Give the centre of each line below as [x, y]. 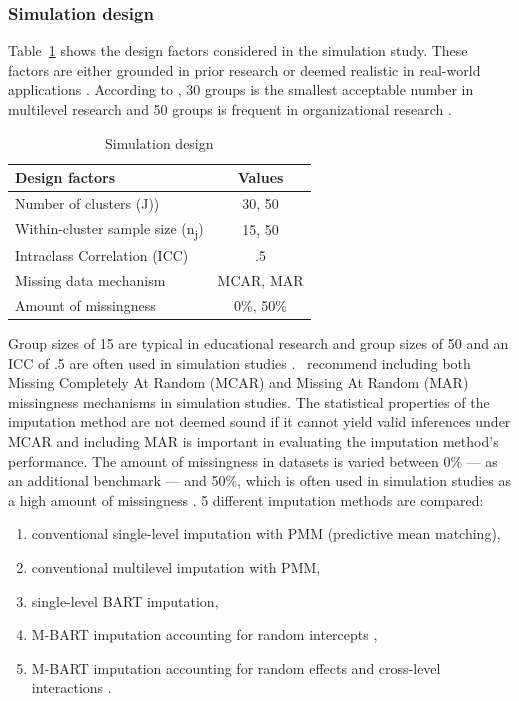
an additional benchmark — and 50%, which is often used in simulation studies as [259, 480]
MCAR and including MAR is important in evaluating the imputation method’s [253, 441]
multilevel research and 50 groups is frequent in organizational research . [230, 109]
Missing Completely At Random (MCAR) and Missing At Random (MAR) [238, 382]
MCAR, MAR [260, 280]
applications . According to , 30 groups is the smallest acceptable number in [241, 89]
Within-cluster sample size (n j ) [109, 229]
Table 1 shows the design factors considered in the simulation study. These [238, 50]
